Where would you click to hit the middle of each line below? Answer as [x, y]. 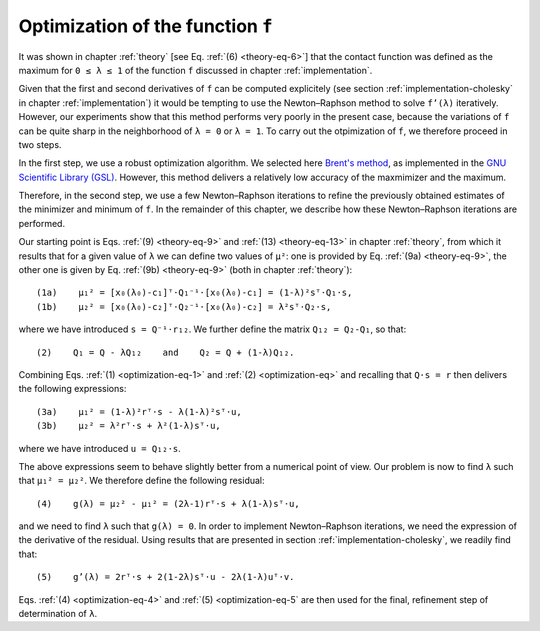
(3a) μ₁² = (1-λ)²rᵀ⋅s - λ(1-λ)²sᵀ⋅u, [139, 411]
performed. [41, 223]
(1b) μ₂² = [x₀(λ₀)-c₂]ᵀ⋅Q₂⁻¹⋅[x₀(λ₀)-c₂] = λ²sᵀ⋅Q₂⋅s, [184, 306]
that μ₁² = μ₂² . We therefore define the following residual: [141, 481]
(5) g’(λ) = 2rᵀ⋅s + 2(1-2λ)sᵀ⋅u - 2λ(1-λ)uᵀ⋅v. [165, 577]
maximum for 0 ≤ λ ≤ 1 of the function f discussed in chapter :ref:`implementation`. [195, 70]
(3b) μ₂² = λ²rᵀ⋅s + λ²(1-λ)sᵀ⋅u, [129, 426]
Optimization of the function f [146, 26]
